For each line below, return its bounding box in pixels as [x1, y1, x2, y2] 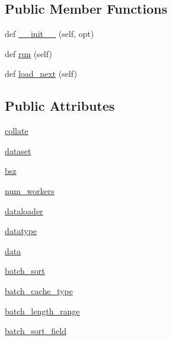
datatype [5, 224, 37, 237]
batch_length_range [5, 304, 80, 317]
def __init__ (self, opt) [5, 27, 94, 40]
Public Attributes [5, 96, 115, 115]
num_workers [5, 184, 55, 196]
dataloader [5, 204, 43, 217]
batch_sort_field [5, 325, 66, 337]
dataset [5, 144, 31, 157]
